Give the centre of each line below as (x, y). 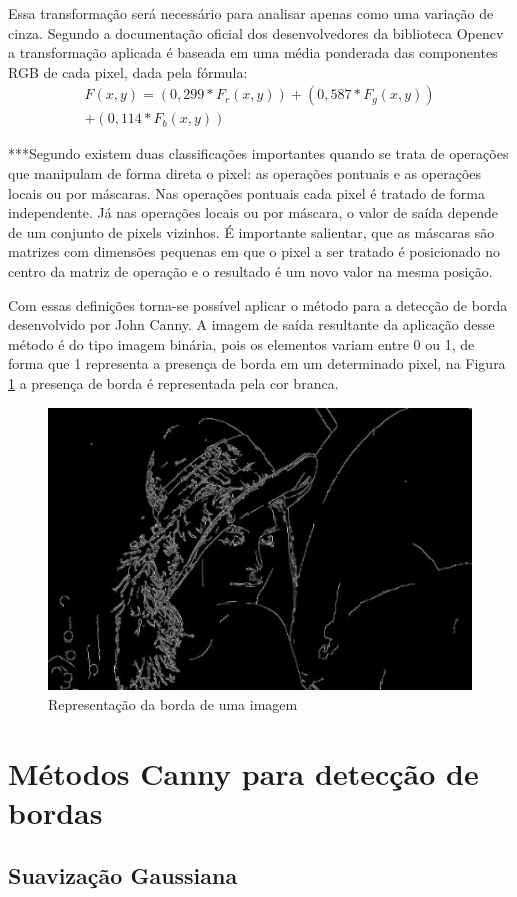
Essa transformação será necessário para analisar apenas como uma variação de (251, 13)
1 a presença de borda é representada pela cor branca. (173, 382)
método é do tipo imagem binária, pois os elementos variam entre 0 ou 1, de (241, 343)
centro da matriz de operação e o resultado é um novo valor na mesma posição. (250, 271)
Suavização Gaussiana (123, 875)
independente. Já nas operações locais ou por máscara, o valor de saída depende (253, 212)
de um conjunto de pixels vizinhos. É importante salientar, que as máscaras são (251, 231)
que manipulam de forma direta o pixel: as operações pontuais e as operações (245, 173)
